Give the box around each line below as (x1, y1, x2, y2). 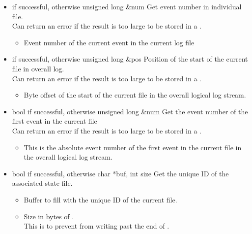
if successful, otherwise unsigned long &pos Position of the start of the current (12, 54, 248, 64)
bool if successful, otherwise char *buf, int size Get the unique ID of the (12, 168, 229, 178)
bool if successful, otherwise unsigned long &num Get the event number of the (12, 106, 248, 116)
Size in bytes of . (24, 211, 74, 221)
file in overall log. (12, 63, 64, 73)
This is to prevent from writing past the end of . (24, 221, 169, 231)
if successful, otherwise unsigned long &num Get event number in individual (12, 1, 242, 11)
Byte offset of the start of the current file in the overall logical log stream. (24, 90, 246, 100)
